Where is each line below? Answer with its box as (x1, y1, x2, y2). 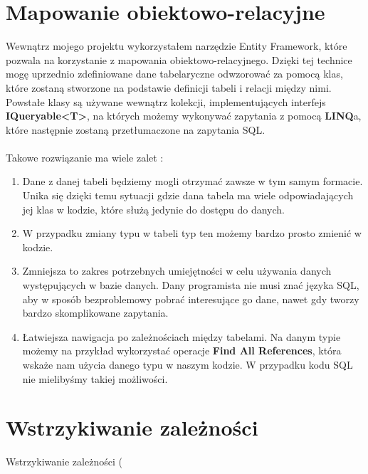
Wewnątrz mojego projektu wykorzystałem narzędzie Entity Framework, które (6, 38, 347, 53)
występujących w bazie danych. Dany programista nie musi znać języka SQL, (22, 278, 359, 293)
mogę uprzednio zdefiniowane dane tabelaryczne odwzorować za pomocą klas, (6, 66, 343, 81)
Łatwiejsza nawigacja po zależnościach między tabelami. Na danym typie (22, 329, 341, 344)
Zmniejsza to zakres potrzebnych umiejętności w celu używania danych (22, 263, 332, 278)
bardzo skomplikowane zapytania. (22, 305, 169, 320)
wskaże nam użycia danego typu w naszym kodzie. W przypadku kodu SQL (22, 357, 353, 372)
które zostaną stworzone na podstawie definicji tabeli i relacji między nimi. (6, 80, 332, 95)
